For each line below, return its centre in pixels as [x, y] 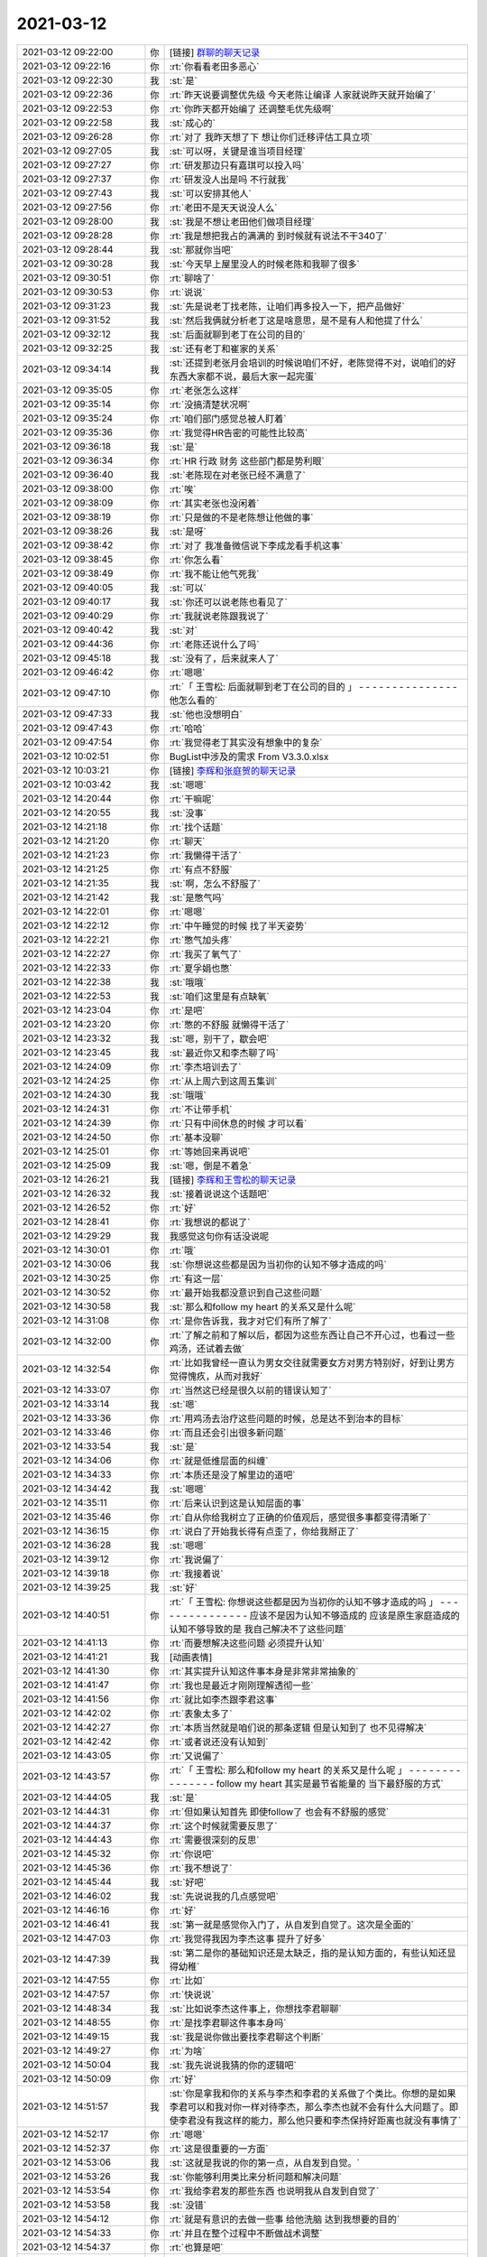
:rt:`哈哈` [187, 729]
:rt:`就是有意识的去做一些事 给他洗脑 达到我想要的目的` [285, 2219]
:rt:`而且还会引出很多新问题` [228, 1433]
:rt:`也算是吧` [196, 2247]
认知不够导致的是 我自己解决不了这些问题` [258, 1629]
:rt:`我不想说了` [201, 1868]
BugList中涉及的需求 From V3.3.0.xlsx [249, 757]
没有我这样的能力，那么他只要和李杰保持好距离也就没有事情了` [329, 2120]
